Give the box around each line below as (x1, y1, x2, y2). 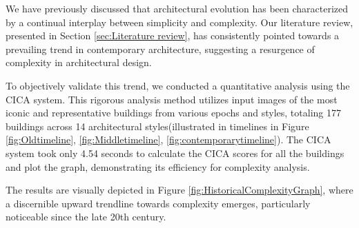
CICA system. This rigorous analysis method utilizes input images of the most (6, 92, 338, 106)
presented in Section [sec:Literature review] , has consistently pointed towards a (6, 28, 340, 43)
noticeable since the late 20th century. (6, 209, 166, 224)
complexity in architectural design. (6, 55, 152, 70)
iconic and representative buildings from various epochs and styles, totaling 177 (6, 105, 341, 120)
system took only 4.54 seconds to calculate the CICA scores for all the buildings (6, 145, 345, 160)
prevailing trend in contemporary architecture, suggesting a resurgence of (6, 41, 315, 56)
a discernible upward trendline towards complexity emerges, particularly (6, 196, 311, 210)
